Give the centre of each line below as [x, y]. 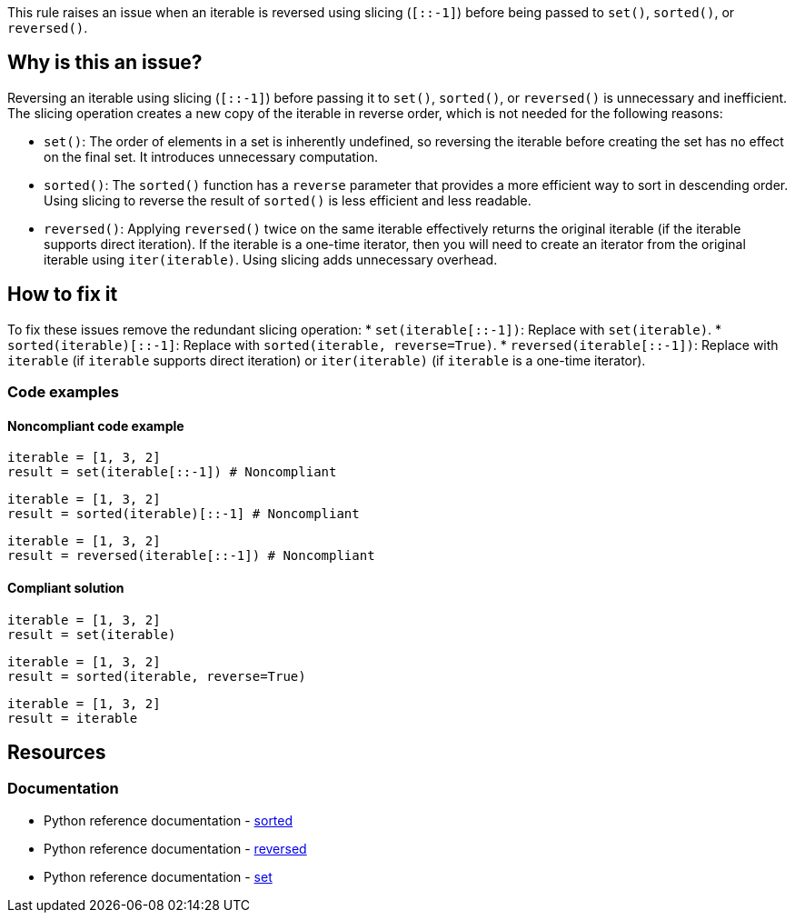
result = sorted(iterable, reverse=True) [157, 676]
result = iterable [73, 718]
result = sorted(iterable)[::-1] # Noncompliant [184, 514]
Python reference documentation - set [158, 876]
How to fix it [63, 295]
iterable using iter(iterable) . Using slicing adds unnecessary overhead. [271, 259]
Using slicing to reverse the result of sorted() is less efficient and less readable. [288, 200]
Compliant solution [66, 587]
